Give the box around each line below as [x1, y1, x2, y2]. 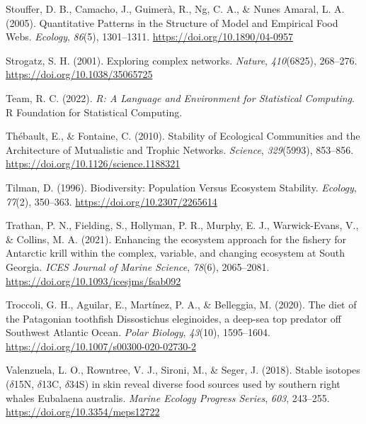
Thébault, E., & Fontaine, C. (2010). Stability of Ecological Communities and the [6, 128, 360, 143]
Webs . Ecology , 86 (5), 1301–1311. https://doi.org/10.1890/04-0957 [6, 29, 293, 44]
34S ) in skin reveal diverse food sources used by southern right [69, 376, 341, 391]
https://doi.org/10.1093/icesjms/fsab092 [6, 273, 181, 288]
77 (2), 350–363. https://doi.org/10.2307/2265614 [6, 194, 217, 208]
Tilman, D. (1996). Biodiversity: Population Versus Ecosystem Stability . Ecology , [6, 179, 357, 194]
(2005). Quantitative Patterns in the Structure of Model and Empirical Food [6, 15, 338, 30]
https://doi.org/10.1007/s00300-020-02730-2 [6, 338, 196, 353]
